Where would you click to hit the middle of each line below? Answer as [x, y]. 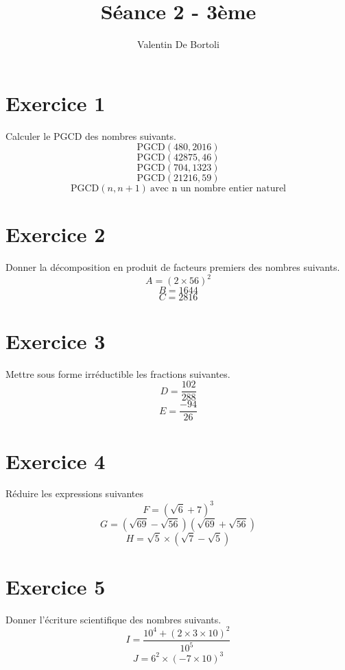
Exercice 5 [56, 586]
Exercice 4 [56, 460]
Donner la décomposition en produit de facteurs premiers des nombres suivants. [173, 267]
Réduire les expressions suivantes [74, 493]
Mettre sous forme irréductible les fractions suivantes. [118, 373]
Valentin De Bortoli [178, 44]
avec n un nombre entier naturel [218, 189]
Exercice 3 [56, 340]
